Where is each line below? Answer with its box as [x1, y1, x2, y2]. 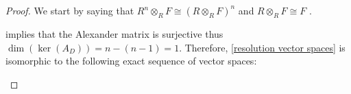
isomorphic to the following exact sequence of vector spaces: [5, 54, 257, 68]
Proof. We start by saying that [5, 3, 134, 17]
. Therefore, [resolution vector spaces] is [179, 40, 346, 54]
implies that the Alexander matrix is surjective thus [5, 27, 223, 40]
